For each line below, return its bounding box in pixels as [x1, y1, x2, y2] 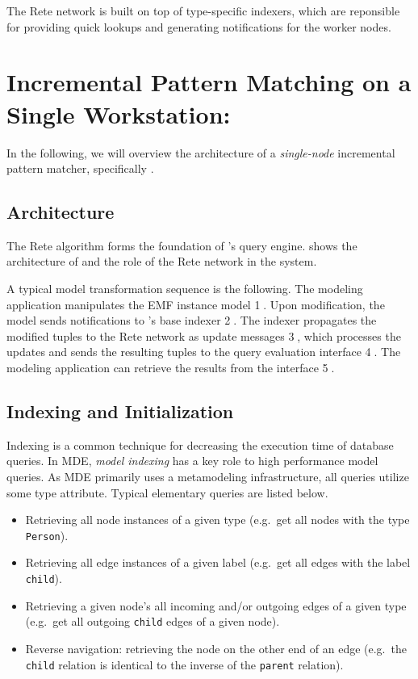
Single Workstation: [6, 97, 231, 130]
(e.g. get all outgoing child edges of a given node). [25, 613, 280, 630]
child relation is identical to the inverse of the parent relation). [25, 656, 344, 673]
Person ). [25, 526, 69, 543]
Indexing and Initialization [6, 399, 234, 424]
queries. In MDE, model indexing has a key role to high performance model [6, 452, 378, 469]
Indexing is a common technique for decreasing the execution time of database [6, 436, 394, 453]
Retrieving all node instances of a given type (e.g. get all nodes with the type [25, 511, 410, 528]
